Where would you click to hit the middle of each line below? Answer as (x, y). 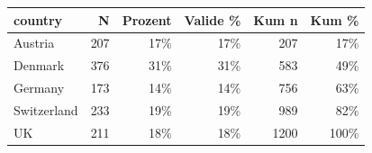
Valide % (213, 19)
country (38, 19)
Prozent (147, 19)
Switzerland (46, 109)
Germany (39, 88)
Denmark (39, 65)
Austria (34, 43)
